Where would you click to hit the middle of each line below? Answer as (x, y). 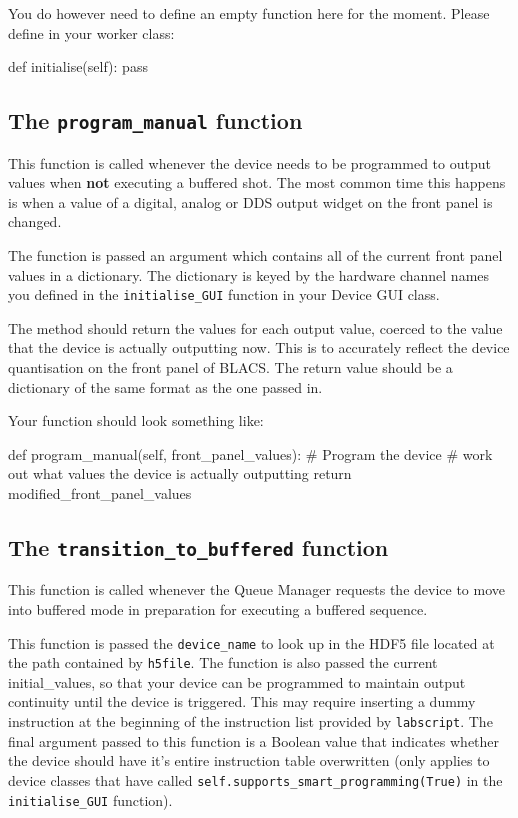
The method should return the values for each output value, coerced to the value (255, 327)
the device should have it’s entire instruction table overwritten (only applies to (249, 760)
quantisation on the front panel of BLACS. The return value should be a (230, 366)
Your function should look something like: (136, 420)
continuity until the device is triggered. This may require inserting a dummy (242, 701)
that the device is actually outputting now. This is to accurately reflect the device (259, 347)
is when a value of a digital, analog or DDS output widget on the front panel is (250, 201)
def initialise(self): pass (78, 66)
